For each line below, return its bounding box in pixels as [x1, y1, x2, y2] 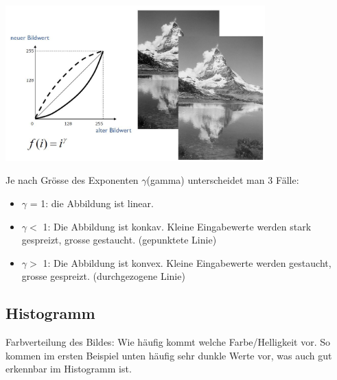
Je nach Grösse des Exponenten [5, 173, 139, 187]
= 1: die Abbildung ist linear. [30, 195, 154, 210]
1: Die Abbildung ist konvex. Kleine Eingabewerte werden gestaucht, [43, 255, 332, 270]
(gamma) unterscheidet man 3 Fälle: [146, 173, 299, 187]
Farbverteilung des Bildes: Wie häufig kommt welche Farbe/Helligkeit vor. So [5, 335, 331, 349]
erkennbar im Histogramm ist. [5, 361, 132, 376]
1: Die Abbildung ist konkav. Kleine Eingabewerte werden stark [43, 219, 312, 233]
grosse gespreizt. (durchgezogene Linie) [21, 269, 185, 283]
